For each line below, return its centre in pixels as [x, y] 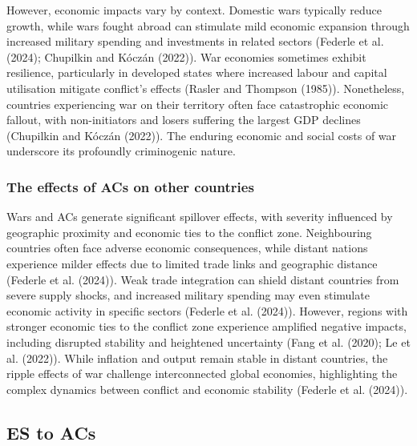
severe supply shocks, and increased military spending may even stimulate [188, 295]
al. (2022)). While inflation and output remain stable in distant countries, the [197, 358]
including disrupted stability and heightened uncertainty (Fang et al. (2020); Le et [208, 342]
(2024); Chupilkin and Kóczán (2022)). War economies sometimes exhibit [186, 56]
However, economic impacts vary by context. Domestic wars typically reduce [194, 10]
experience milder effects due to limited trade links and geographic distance [192, 263]
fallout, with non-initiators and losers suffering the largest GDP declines [184, 120]
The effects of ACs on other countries [130, 186]
